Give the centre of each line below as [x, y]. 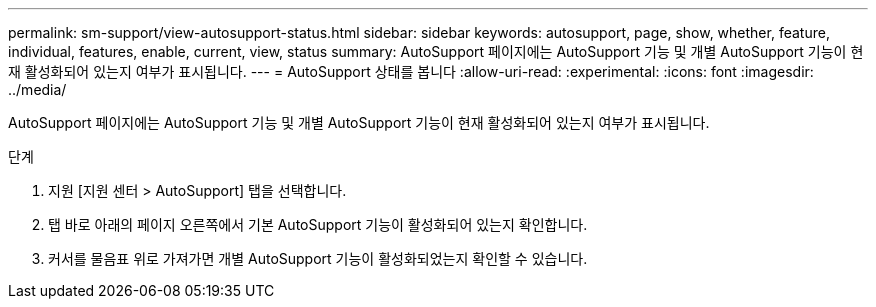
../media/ [37, 89]
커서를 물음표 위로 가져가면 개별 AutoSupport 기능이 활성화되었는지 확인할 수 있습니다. [318, 258]
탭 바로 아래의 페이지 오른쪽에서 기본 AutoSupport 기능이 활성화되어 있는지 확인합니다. [318, 224]
